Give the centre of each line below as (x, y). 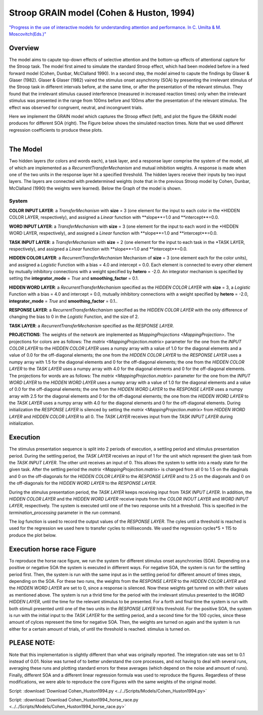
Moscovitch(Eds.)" (28, 34)
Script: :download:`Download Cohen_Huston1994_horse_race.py (74, 699)
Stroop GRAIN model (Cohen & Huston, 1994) (102, 13)
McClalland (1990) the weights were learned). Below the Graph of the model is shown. (95, 188)
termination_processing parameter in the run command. (65, 513)
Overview (24, 48)
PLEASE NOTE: (32, 643)
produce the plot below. (33, 535)
